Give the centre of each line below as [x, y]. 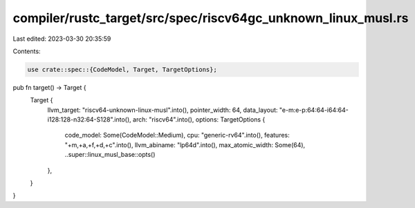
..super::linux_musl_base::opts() [110, 155]
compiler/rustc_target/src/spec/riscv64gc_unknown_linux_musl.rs [211, 18]
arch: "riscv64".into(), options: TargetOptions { [199, 120]
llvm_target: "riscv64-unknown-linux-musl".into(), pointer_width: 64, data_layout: [163, 110]
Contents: [27, 51]
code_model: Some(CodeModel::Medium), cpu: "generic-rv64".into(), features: [177, 135]
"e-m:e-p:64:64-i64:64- [314, 110]
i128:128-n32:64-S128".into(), [89, 120]
